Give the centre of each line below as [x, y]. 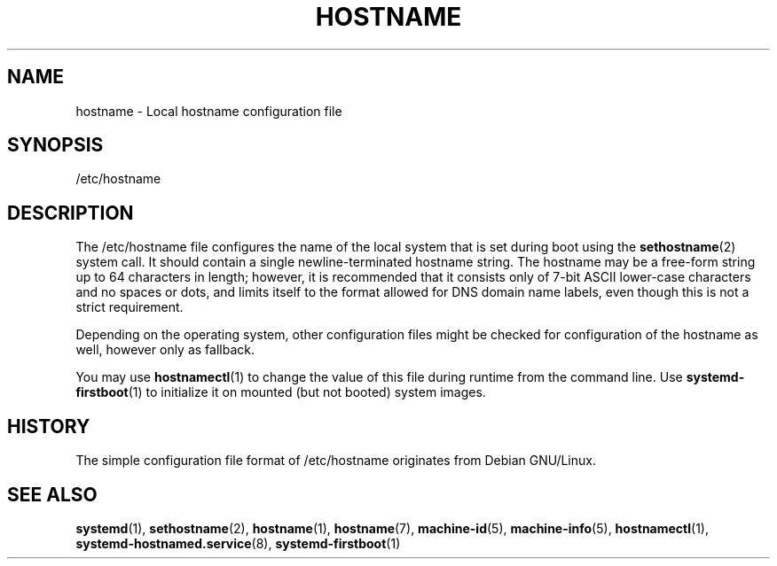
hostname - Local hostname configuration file [209, 111]
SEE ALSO [52, 494]
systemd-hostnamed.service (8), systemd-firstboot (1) [238, 543]
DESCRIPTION [71, 213]
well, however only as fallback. [165, 350]
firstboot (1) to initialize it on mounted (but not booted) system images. [281, 392]
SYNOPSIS [55, 145]
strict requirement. [129, 307]
